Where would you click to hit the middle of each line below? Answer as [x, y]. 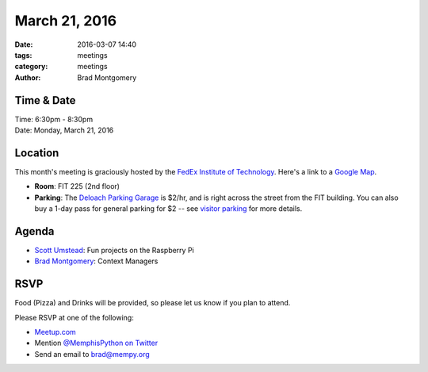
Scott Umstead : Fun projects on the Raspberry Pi [114, 250]
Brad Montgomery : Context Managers [96, 261]
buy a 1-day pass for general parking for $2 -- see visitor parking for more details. [168, 209]
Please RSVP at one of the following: [74, 317]
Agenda [34, 231]
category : [31, 67]
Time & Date [45, 100]
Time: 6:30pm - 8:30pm [54, 119]
